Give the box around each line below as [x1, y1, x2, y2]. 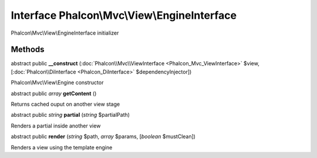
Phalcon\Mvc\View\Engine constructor [11, 79, 104, 86]
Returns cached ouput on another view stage [11, 100, 120, 108]
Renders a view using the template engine [11, 144, 113, 151]
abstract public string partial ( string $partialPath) [11, 112, 130, 119]
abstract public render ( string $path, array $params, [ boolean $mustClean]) [11, 133, 196, 140]
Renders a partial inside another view [11, 122, 101, 129]
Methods [11, 45, 45, 55]
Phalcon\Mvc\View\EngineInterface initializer [11, 29, 119, 36]
